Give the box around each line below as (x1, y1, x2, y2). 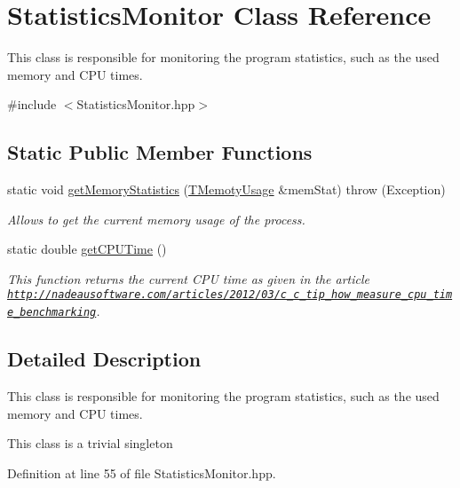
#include (7, 95, 57, 114)
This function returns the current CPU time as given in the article (7, 269, 369, 287)
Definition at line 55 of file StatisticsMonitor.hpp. (7, 463, 276, 482)
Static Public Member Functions (7, 138, 313, 166)
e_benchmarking (7, 306, 97, 319)
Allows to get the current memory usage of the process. (7, 209, 305, 228)
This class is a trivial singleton (7, 434, 173, 453)
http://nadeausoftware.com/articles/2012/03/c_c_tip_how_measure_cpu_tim (7, 288, 453, 302)
